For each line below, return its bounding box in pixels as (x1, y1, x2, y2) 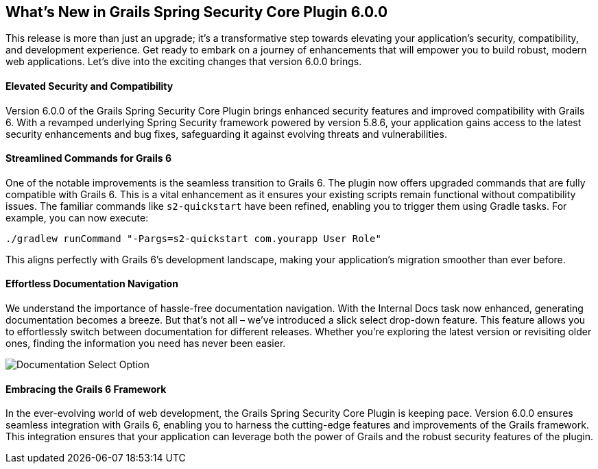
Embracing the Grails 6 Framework (5, 383, 167, 395)
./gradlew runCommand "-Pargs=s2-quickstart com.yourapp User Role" (5, 232, 381, 244)
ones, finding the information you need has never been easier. (5, 337, 286, 350)
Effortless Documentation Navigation (5, 278, 178, 290)
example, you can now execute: (5, 211, 149, 224)
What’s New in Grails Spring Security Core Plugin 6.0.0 (5, 3, 388, 21)
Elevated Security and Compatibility (5, 80, 174, 93)
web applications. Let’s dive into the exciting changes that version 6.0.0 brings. (5, 56, 362, 68)
